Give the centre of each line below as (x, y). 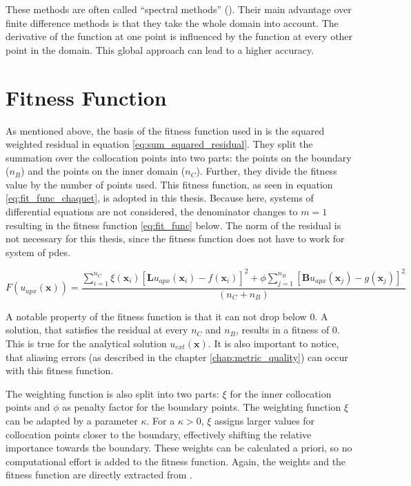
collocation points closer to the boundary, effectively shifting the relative (159, 434)
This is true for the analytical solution (86, 343)
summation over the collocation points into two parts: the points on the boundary (179, 157)
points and (28, 407)
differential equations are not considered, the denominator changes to (152, 212)
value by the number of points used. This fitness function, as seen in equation (169, 184)
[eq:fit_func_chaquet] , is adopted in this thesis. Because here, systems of (160, 198)
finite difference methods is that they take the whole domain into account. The (172, 22)
